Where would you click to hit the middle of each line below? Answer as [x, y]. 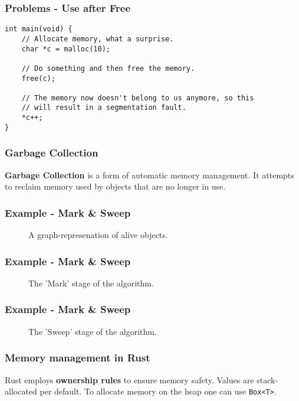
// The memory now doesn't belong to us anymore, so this [138, 98]
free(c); [38, 78]
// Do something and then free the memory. [108, 68]
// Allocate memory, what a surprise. [98, 39]
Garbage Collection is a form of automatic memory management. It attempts [149, 175]
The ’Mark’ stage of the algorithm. [91, 283]
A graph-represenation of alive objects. [98, 235]
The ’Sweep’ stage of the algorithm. [93, 331]
